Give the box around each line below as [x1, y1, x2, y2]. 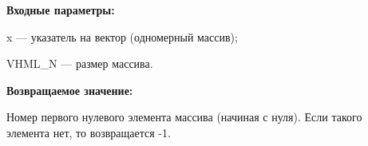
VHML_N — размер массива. [6, 55, 153, 72]
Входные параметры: [6, 2, 115, 18]
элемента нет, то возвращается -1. [6, 124, 171, 140]
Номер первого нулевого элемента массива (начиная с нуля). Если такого [6, 109, 362, 125]
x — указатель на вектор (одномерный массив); [6, 28, 238, 45]
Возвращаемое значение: [6, 81, 133, 98]
